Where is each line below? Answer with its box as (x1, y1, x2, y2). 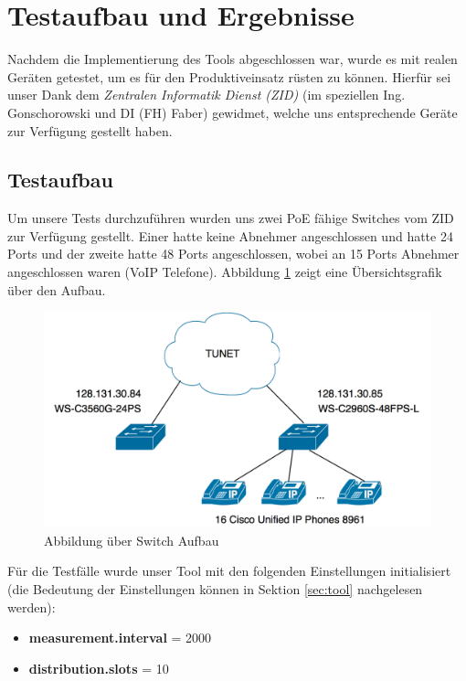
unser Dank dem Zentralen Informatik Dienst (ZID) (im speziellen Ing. (7, 85, 406, 104)
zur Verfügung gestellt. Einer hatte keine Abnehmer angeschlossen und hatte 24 (7, 226, 453, 245)
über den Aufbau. (7, 280, 106, 299)
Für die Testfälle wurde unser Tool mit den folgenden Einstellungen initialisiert (7, 561, 451, 580)
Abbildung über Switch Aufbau (44, 530, 219, 549)
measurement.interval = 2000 (28, 628, 212, 647)
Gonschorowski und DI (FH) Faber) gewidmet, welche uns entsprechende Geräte (7, 102, 458, 122)
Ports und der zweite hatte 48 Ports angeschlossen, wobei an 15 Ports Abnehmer (7, 244, 460, 263)
